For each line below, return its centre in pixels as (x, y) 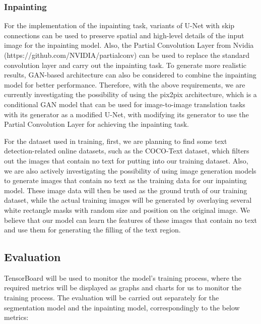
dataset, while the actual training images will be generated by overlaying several (128, 200)
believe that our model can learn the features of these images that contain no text (130, 220)
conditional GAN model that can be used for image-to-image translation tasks (125, 104)
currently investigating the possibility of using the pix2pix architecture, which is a (130, 94)
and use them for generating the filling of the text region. (92, 230)
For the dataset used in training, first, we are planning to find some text (116, 141)
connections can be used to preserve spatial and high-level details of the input (124, 35)
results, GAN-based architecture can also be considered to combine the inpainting (130, 75)
